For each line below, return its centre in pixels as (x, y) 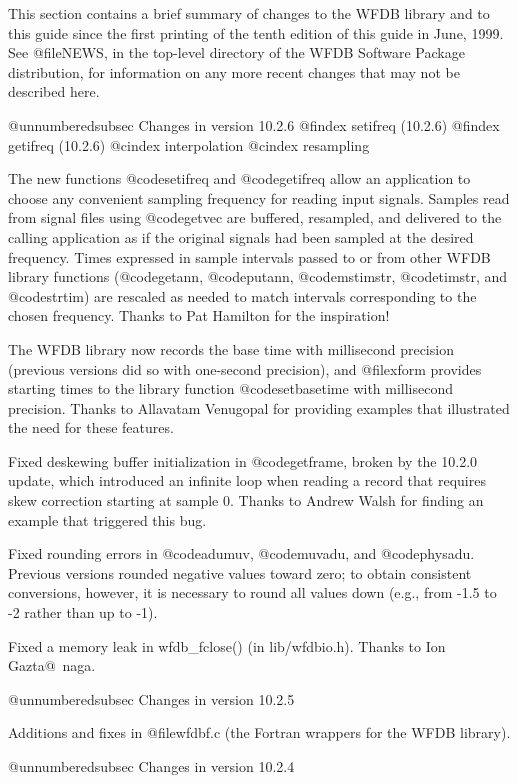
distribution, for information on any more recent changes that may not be (234, 71)
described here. (54, 91)
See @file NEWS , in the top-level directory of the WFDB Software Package (236, 52)
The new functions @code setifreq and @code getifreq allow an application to (239, 178)
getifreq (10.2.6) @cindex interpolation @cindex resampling (189, 144)
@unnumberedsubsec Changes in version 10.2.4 (151, 766)
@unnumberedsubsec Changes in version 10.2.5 (151, 698)
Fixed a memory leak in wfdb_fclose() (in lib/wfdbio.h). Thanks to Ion (227, 645)
